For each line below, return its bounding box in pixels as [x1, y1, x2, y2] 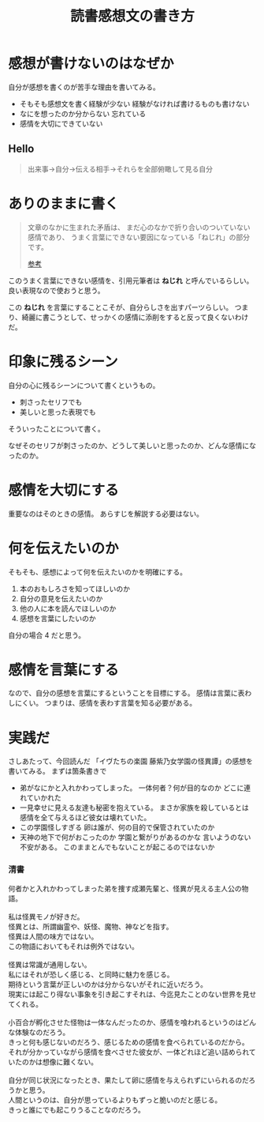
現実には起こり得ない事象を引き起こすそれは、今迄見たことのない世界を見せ [8, 989, 257, 999]
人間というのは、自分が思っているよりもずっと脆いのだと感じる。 [8, 1095, 222, 1105]
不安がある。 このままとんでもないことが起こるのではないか [19, 842, 215, 852]
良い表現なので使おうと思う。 [8, 285, 105, 295]
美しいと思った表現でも [19, 407, 96, 416]
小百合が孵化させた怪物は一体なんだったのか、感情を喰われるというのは [8, 1017, 243, 1027]
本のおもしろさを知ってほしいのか [19, 584, 131, 593]
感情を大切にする [8, 481, 120, 499]
